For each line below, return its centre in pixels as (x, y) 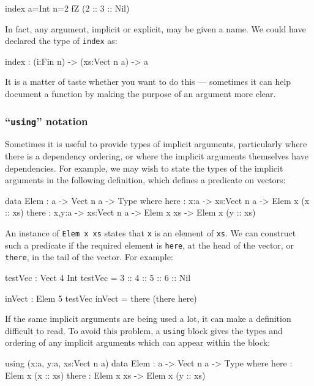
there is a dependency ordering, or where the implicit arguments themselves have (157, 156)
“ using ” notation (47, 121)
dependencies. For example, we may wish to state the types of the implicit (144, 168)
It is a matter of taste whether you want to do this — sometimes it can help (148, 82)
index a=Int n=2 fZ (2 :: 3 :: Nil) (67, 8)
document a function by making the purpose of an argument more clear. (140, 94)
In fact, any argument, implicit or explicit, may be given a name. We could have (155, 28)
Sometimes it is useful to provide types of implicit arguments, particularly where (156, 144)
